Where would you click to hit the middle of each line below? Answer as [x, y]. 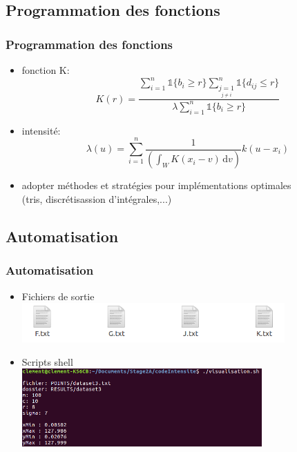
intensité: [41, 130]
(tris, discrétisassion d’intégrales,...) [97, 199]
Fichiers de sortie [58, 296]
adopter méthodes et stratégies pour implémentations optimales [156, 185]
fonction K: [46, 70]
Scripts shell [47, 361]
